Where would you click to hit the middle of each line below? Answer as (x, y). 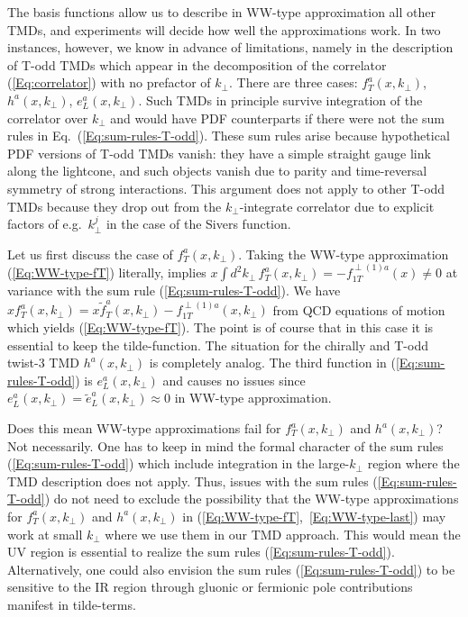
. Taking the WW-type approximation (344, 254)
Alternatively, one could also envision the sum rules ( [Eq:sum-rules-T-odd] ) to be (231, 569)
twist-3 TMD (43, 363)
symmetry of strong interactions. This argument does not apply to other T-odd (226, 188)
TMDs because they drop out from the (115, 206)
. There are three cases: (293, 82)
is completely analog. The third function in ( (272, 363)
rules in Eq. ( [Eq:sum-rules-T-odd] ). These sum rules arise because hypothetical (229, 136)
